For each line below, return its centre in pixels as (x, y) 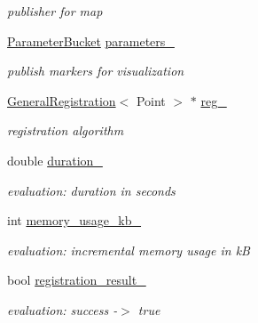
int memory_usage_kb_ (74, 220)
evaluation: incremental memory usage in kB (129, 250)
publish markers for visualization (96, 71)
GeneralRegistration (62, 100)
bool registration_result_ (77, 280)
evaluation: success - (63, 309)
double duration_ (55, 160)
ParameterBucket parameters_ (91, 40)
